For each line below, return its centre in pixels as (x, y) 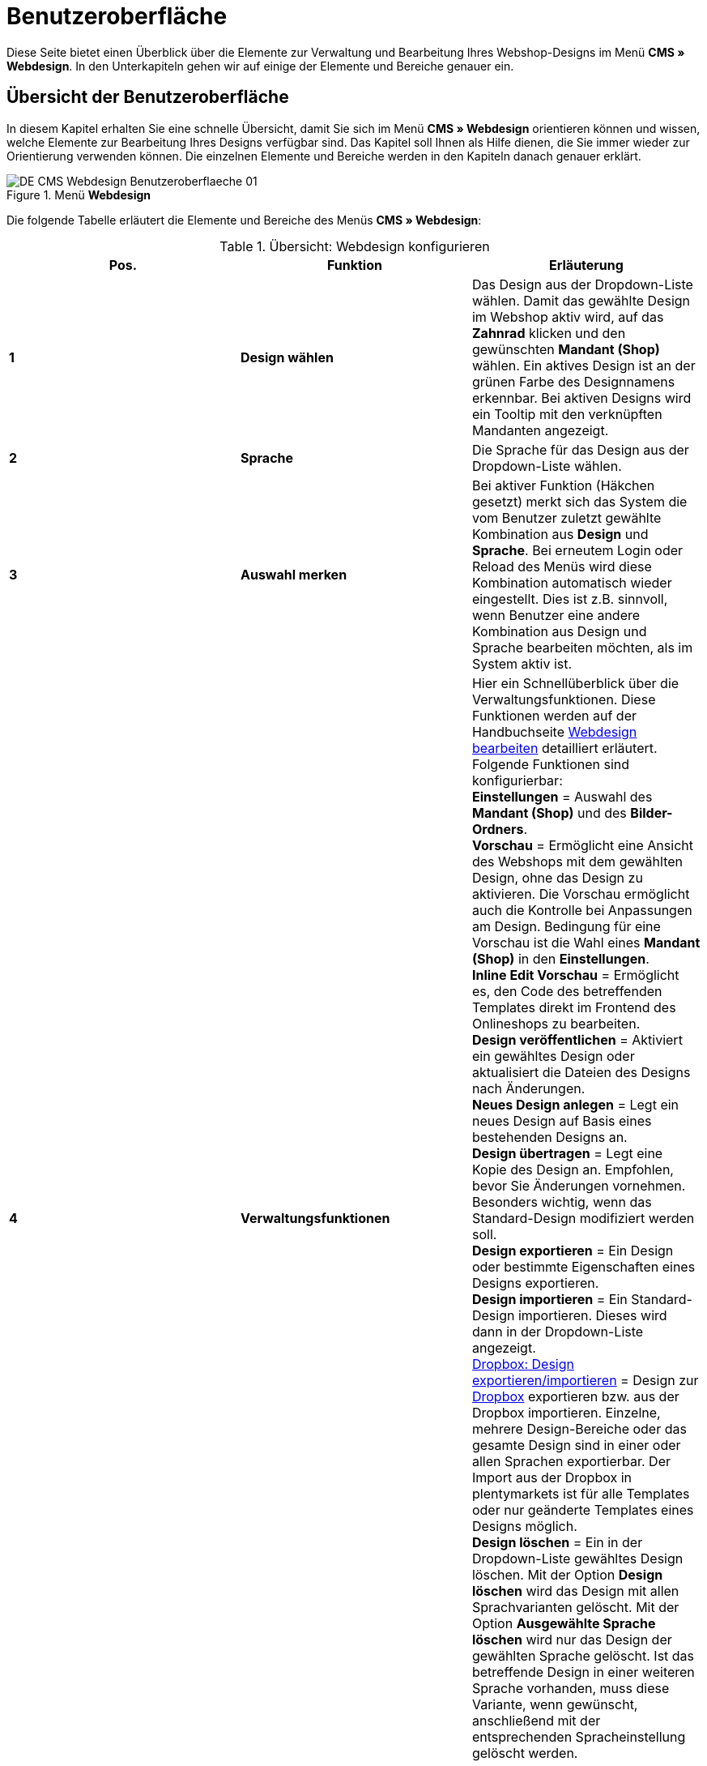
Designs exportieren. (535, 1283)
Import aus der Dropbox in (552, 1477)
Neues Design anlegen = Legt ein (575, 1104)
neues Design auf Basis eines (562, 1120)
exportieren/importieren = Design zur (585, 1380)
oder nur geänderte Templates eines (583, 1509)
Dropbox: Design (523, 1364)
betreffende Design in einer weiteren (583, 1672)
